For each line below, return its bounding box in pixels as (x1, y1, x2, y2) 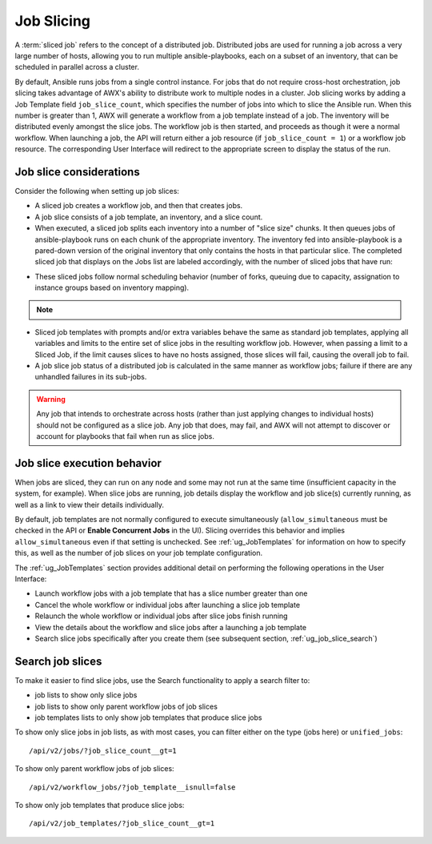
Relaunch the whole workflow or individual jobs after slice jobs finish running (34, 611, 288, 621)
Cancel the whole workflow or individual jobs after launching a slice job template (34, 600, 300, 609)
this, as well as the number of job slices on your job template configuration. (14, 549, 263, 558)
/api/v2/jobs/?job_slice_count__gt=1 (29, 746, 178, 755)
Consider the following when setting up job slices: (14, 186, 180, 195)
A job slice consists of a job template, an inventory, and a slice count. (34, 212, 263, 222)
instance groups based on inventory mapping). (34, 283, 190, 292)
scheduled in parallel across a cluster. (14, 62, 140, 72)
